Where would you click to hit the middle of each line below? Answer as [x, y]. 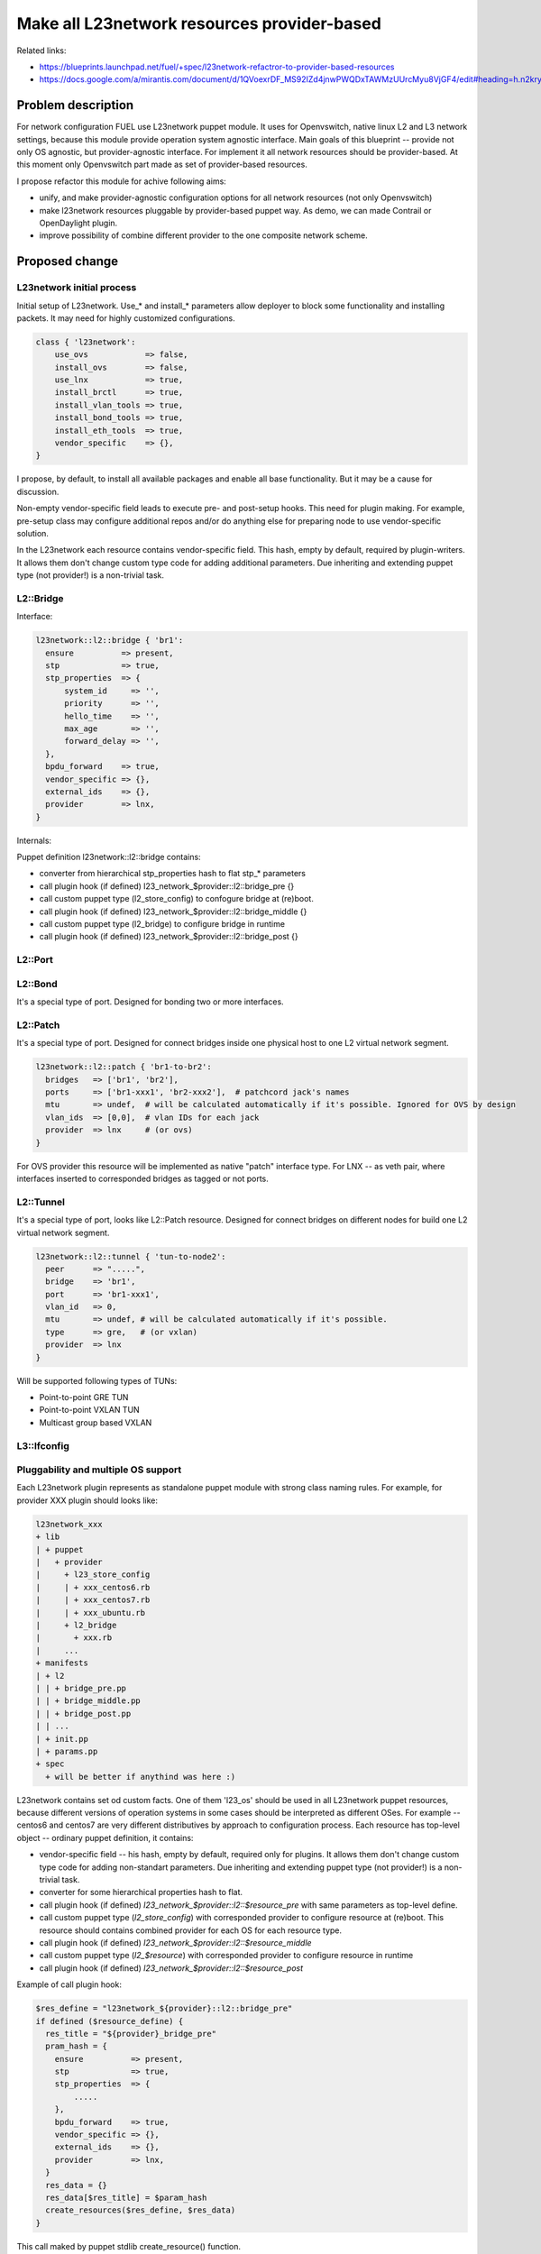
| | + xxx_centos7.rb [93, 1600]
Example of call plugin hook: [69, 1984]
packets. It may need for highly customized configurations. [126, 318]
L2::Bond [37, 984]
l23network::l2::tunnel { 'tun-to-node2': [131, 1256]
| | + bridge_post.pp [83, 1713]
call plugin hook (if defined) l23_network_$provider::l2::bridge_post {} [169, 937]
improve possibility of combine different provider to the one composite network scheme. [204, 235]
